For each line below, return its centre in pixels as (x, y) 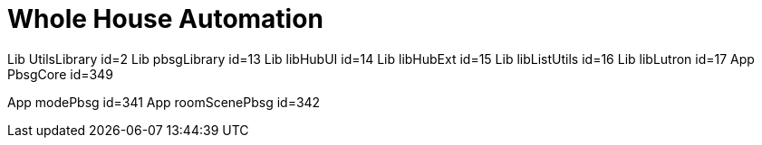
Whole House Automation (165, 19)
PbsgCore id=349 (60, 74)
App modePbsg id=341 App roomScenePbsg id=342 (164, 102)
